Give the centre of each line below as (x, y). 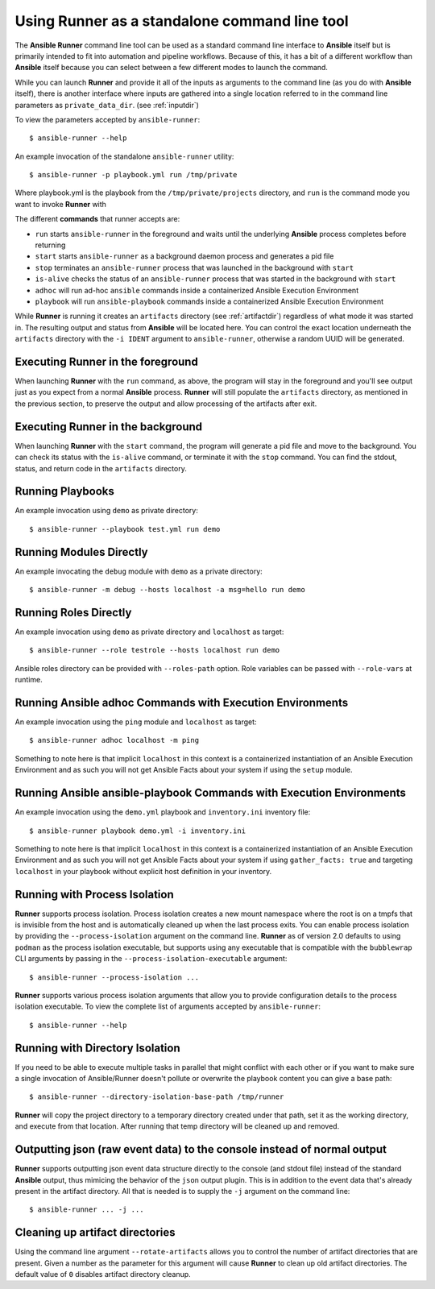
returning (50, 245)
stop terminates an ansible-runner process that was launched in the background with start (195, 267)
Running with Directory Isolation (97, 1048)
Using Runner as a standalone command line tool (182, 21)
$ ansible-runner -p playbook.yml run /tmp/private (133, 175)
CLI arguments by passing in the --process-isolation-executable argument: (151, 959)
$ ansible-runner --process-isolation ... (114, 977)
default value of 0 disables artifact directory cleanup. (103, 1274)
